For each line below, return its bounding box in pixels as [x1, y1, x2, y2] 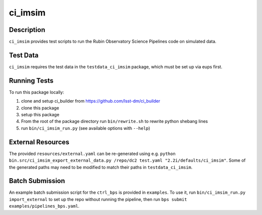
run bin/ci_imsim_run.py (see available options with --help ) [21, 125, 150, 131]
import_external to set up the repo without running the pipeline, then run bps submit [9, 196, 187, 202]
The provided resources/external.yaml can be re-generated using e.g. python [9, 151, 176, 156]
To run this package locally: [9, 89, 64, 95]
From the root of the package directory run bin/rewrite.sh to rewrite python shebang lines [21, 119, 208, 124]
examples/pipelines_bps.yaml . [9, 203, 80, 209]
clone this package [21, 105, 59, 111]
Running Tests [9, 77, 53, 85]
